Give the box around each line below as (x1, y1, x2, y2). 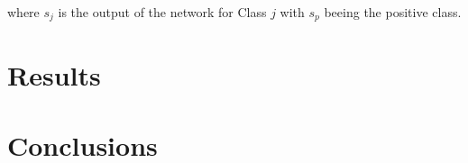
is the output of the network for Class (58, 3, 267, 21)
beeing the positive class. (324, 3, 462, 21)
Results (7, 56, 101, 93)
